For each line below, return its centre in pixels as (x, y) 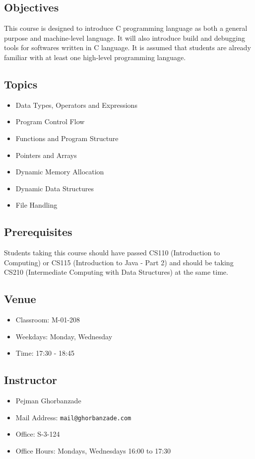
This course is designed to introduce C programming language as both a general (126, 28)
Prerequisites (38, 232)
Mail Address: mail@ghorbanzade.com (73, 417)
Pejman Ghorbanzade (48, 401)
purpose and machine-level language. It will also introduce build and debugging (125, 38)
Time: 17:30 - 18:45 (45, 353)
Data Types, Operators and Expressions (76, 105)
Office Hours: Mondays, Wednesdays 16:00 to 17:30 (93, 450)
